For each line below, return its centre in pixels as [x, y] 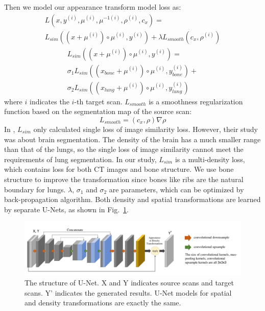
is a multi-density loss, [210, 159]
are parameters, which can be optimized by [176, 189]
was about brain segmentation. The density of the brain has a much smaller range [132, 139]
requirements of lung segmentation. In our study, [80, 159]
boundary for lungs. [35, 189]
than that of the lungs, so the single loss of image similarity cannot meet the [124, 149]
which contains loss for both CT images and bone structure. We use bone [119, 169]
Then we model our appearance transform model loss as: [93, 7]
